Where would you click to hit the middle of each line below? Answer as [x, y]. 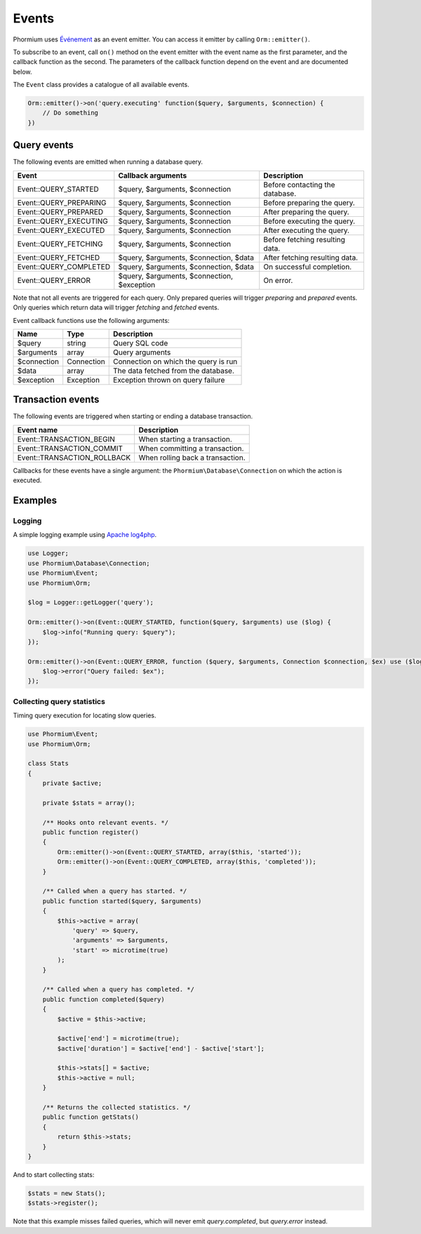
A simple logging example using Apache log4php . [85, 535]
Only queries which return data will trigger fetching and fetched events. [116, 307]
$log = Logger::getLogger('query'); [91, 603]
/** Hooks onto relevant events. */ [105, 822]
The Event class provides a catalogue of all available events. [101, 85]
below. [22, 72]
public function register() [91, 832]
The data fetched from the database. [174, 371]
